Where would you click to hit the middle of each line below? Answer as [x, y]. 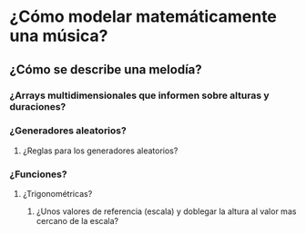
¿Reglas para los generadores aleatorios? [100, 151]
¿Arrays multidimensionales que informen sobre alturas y [140, 95]
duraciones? [38, 106]
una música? [59, 36]
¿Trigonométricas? [57, 194]
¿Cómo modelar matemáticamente [143, 17]
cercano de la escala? [77, 221]
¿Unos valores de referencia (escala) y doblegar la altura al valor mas [166, 211]
